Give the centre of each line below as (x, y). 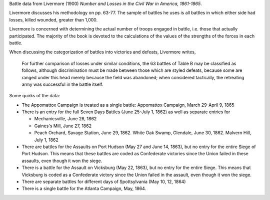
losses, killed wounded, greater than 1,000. (53, 19)
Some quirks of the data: (34, 96)
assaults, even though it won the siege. (62, 161)
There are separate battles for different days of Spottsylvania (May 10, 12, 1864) (104, 182)
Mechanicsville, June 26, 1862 (65, 119)
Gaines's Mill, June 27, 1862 (63, 126)
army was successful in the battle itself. (62, 84)
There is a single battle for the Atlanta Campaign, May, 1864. (84, 189)
